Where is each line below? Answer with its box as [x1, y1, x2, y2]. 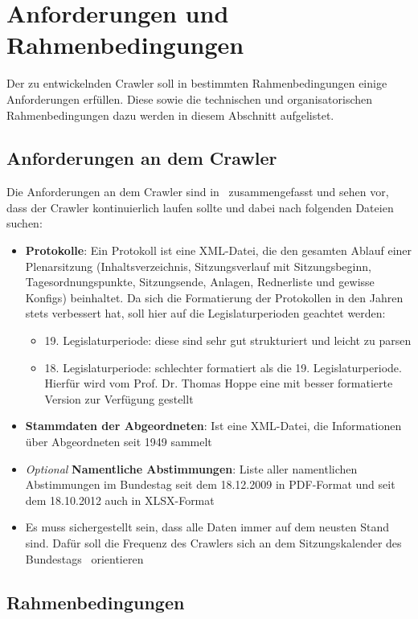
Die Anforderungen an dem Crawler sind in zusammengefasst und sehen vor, [6, 183, 389, 200]
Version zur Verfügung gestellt [44, 390, 194, 407]
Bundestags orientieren [25, 550, 144, 567]
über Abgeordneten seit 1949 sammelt [25, 433, 212, 450]
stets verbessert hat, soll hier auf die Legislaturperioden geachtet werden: [25, 305, 386, 322]
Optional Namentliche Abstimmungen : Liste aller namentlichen [25, 460, 358, 477]
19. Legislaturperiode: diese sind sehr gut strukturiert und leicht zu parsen [44, 332, 412, 349]
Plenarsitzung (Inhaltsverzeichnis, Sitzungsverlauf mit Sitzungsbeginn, [25, 257, 371, 274]
